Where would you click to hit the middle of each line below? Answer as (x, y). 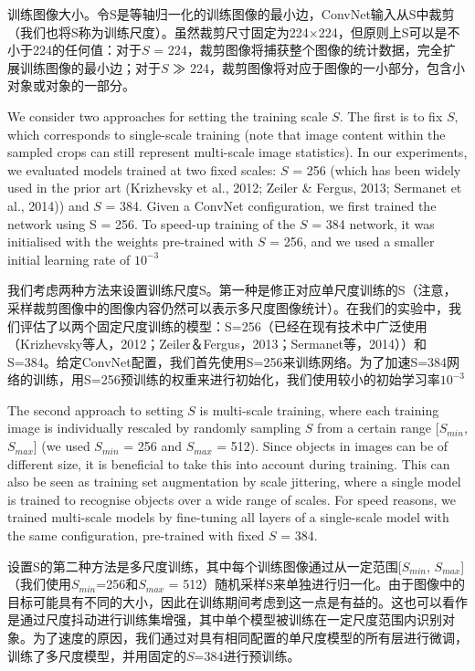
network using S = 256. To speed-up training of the (152, 223)
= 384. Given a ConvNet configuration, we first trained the (271, 205)
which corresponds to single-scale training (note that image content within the (227, 134)
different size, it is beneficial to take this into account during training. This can (229, 463)
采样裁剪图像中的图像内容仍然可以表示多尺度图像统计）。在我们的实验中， (228, 307)
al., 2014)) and (48, 205)
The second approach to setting (95, 409)
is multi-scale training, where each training (319, 409)
